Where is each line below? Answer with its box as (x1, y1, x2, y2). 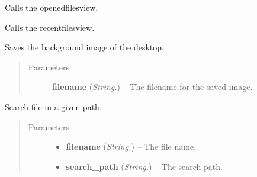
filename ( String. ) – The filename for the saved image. (52, 81, 253, 93)
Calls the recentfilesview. (5, 21, 95, 33)
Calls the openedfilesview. (5, 1, 98, 13)
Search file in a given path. (5, 100, 102, 112)
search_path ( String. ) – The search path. (66, 160, 223, 172)
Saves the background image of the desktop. (5, 41, 164, 53)
